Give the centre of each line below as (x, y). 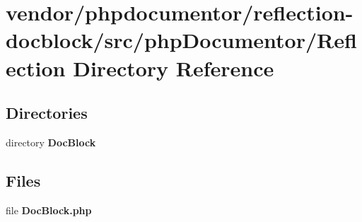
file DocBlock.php (49, 210)
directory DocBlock (51, 142)
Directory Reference (174, 68)
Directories (47, 113)
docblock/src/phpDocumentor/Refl (181, 40)
